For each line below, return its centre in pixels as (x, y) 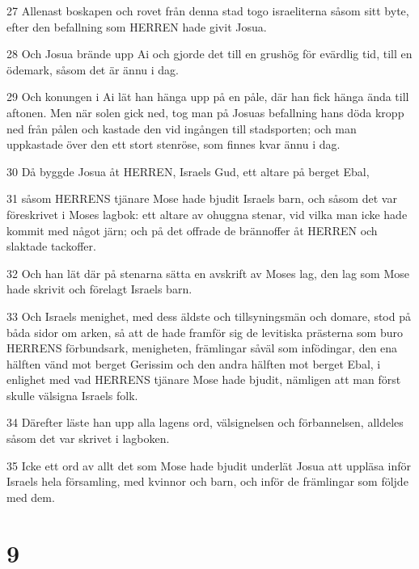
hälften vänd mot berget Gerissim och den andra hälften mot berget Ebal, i (194, 363)
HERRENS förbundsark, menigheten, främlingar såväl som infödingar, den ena (202, 348)
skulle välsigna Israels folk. (72, 395)
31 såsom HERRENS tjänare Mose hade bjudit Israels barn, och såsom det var (202, 198)
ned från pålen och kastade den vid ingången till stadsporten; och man (182, 128)
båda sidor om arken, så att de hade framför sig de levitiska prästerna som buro (205, 332)
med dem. (31, 497)
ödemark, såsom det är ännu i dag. (93, 69)
